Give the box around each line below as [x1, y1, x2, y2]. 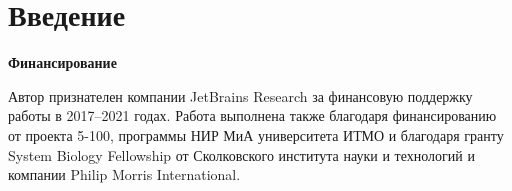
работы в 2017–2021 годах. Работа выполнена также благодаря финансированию [8, 105, 497, 126]
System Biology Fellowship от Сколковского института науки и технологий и [8, 144, 475, 165]
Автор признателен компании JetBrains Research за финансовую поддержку [8, 85, 473, 106]
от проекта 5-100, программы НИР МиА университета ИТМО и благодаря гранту [8, 124, 504, 145]
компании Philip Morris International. [8, 164, 241, 185]
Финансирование [8, 52, 117, 73]
